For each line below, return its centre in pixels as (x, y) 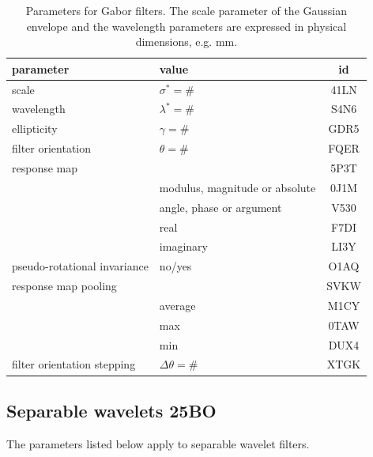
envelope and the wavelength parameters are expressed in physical (186, 26)
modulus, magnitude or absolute (237, 187)
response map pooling (64, 286)
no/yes (175, 266)
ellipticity (35, 128)
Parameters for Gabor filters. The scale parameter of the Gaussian (186, 10)
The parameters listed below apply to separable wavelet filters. (158, 443)
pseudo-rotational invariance (80, 266)
